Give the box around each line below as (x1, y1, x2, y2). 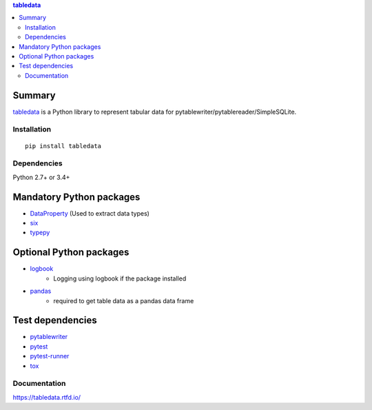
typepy (30, 228, 50, 237)
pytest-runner (30, 352, 70, 360)
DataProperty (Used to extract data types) (30, 209, 149, 217)
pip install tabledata (25, 142, 102, 150)
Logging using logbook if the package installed (53, 274, 187, 283)
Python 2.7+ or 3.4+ (12, 173, 70, 181)
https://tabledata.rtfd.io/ (12, 393, 81, 401)
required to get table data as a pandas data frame (53, 296, 194, 305)
